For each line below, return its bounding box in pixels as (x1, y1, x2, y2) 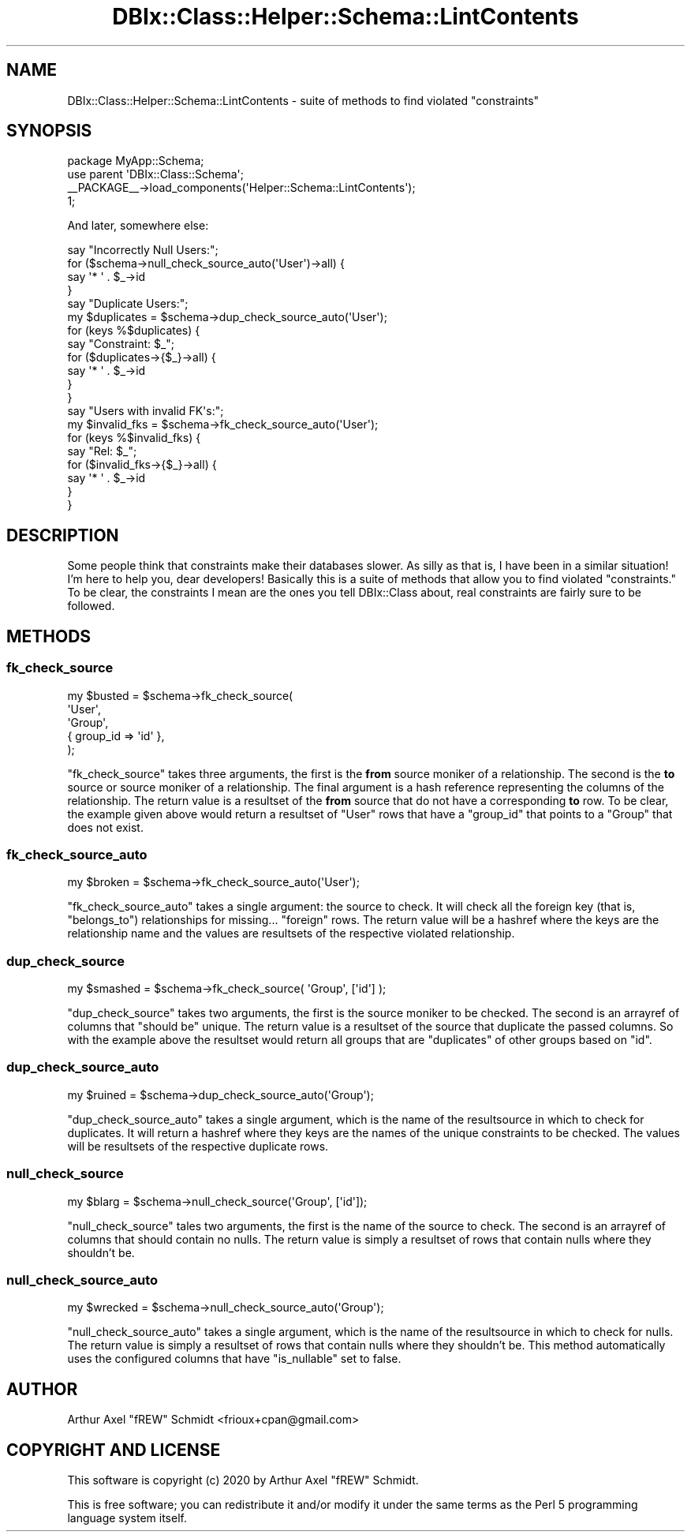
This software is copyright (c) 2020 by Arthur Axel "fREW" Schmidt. (67, 1473, 419, 1487)
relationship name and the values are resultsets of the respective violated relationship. (67, 926, 515, 941)
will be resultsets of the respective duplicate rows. (67, 1139, 329, 1153)
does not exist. (67, 820, 144, 834)
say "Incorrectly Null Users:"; (67, 243, 219, 257)
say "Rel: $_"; (67, 444, 137, 458)
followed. (67, 599, 115, 613)
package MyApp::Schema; (67, 154, 204, 168)
